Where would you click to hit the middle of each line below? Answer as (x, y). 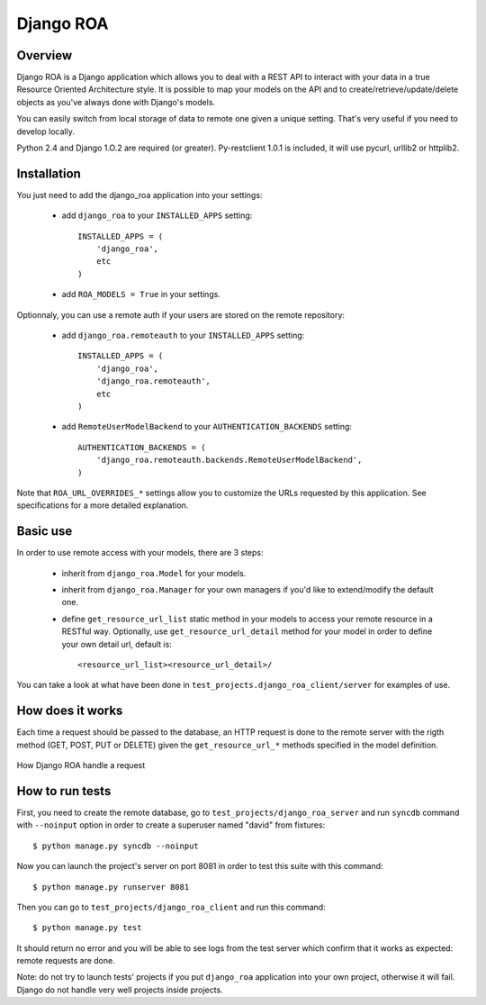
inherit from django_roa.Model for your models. (154, 573)
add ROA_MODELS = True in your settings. (141, 294)
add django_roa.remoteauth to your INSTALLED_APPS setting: (183, 335)
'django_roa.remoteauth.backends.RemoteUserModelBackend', (229, 460)
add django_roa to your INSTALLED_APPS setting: (157, 215)
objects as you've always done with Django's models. (116, 102)
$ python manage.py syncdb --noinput (116, 846)
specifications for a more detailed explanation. (103, 505)
